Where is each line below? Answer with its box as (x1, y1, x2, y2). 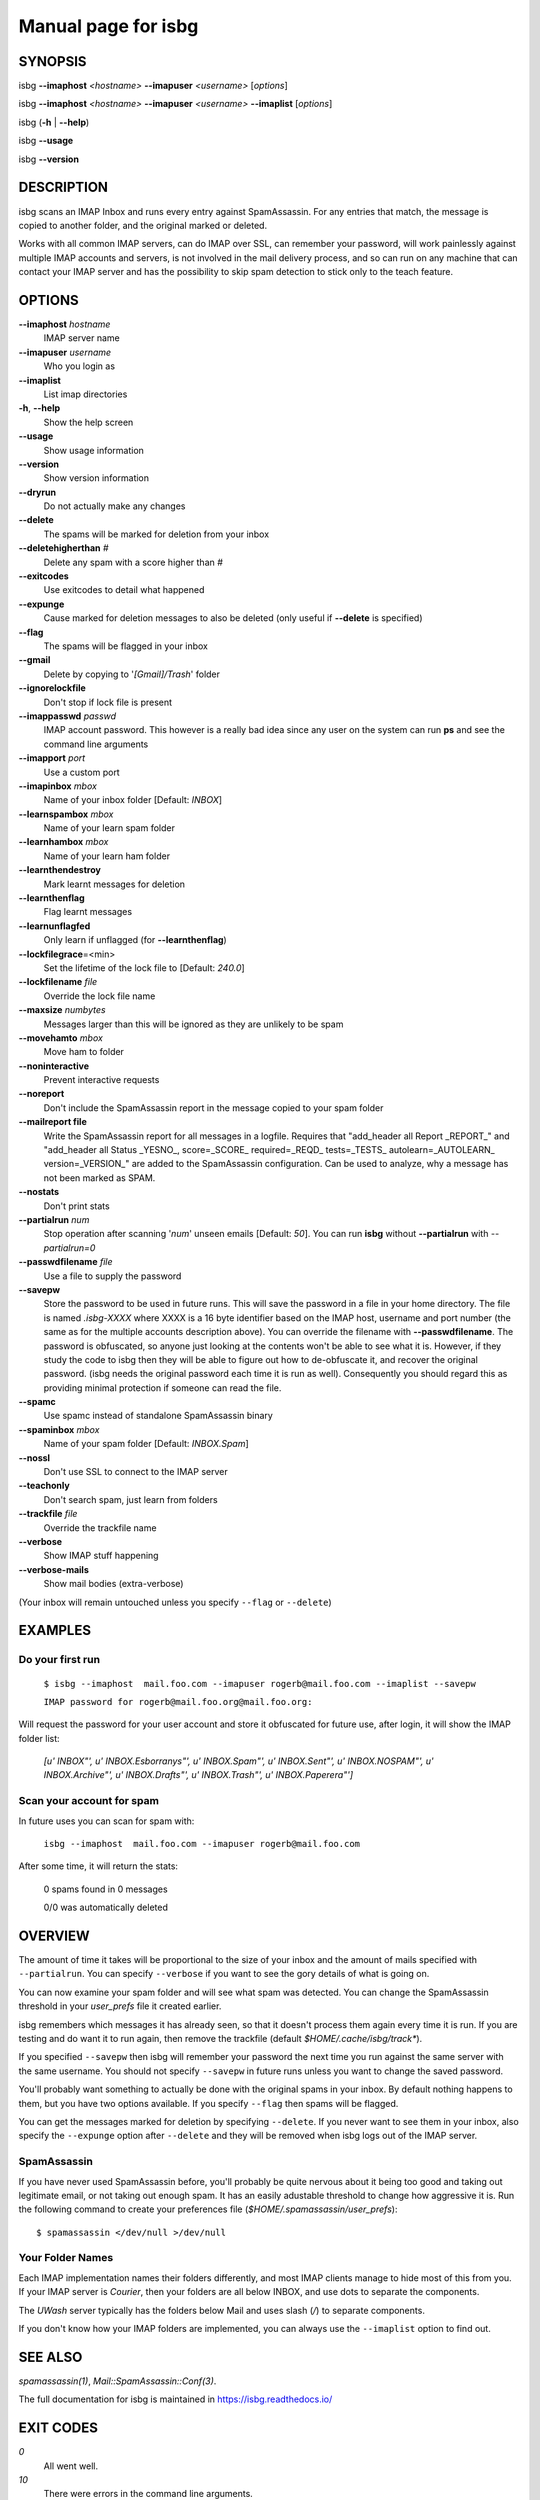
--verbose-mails (18, 1563, 89, 1575)
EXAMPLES (18, 1622, 92, 1639)
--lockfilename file (18, 976, 98, 988)
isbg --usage (18, 135, 74, 147)
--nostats (18, 1186, 60, 1198)
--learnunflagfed (18, 920, 91, 932)
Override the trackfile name (43, 1521, 157, 1534)
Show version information (43, 472, 150, 484)
